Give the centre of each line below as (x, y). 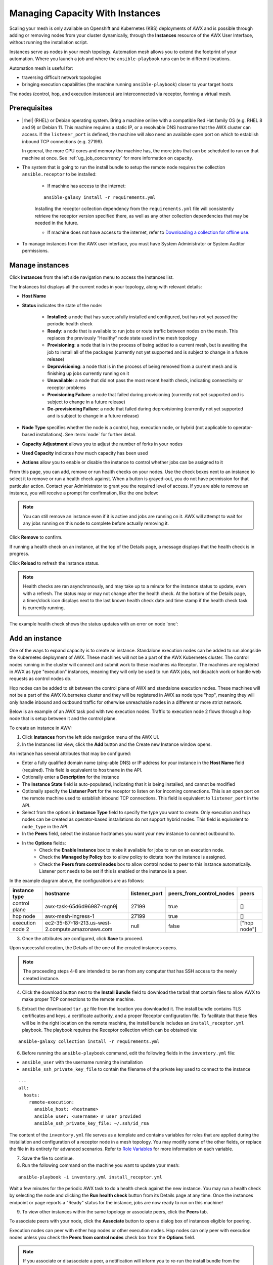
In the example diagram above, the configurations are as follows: (77, 880)
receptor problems (66, 388)
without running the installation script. (49, 43)
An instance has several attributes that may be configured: (70, 753)
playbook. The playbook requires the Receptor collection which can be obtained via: (110, 1030)
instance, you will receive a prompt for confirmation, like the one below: (84, 493)
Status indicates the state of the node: (62, 305)
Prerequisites (31, 108)
